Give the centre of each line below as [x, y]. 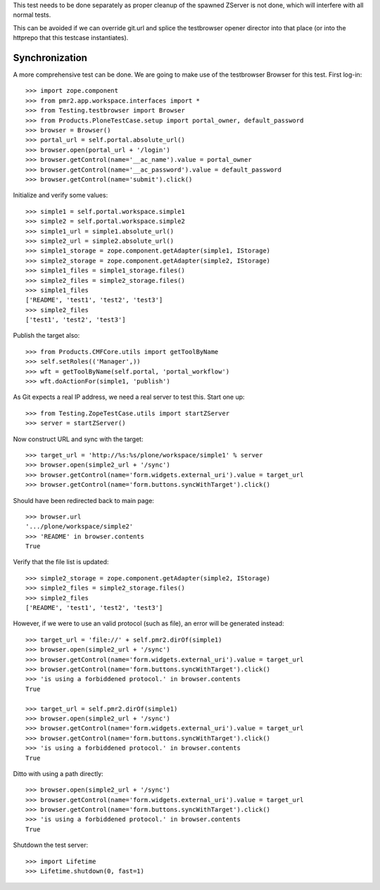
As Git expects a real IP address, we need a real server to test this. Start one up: [129, 397]
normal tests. [32, 15]
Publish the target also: [46, 336]
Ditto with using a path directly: [58, 773]
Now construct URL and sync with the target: [78, 439]
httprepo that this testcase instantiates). [71, 38]
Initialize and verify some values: [61, 195]
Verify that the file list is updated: [61, 562]
